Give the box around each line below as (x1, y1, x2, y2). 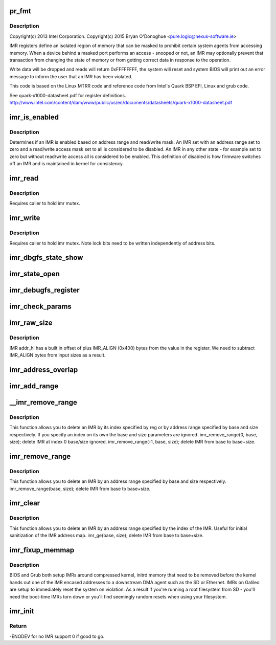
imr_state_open (9, 270, 60, 278)
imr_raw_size (9, 319, 53, 327)
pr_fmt (9, 7, 31, 15)
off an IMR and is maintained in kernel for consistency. (9, 161, 124, 167)
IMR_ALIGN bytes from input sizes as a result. (9, 352, 106, 358)
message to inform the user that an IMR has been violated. (9, 73, 133, 79)
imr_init (9, 607, 34, 616)
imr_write (9, 214, 40, 223)
